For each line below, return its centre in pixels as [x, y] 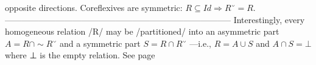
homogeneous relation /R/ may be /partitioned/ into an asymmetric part [142, 31]
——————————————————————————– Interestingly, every [155, 19]
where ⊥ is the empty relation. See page [80, 55]
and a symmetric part [100, 43]
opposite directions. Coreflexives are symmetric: [94, 7]
